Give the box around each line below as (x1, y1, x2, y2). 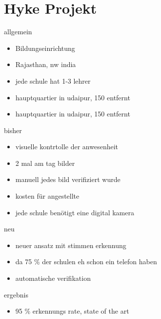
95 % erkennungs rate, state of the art (15, 306, 129, 316)
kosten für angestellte (15, 191, 80, 201)
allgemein (4, 26, 32, 37)
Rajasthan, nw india (15, 59, 76, 69)
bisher (4, 125, 22, 135)
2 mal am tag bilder (15, 158, 75, 168)
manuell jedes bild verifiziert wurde (15, 174, 121, 184)
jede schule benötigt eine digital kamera (15, 207, 134, 217)
